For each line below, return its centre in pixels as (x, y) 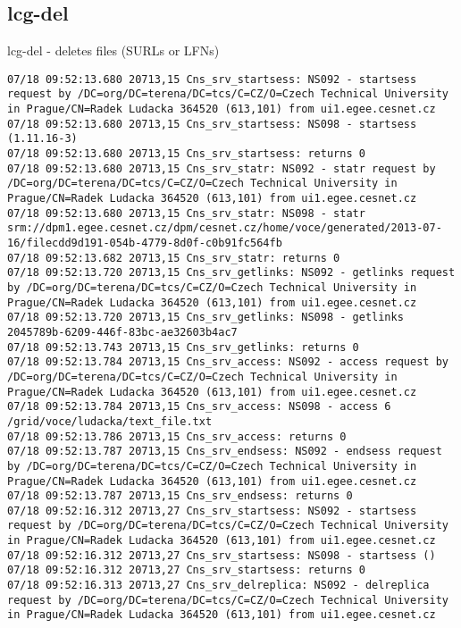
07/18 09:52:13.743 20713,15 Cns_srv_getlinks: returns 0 (183, 347)
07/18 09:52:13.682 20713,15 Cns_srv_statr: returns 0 (174, 258)
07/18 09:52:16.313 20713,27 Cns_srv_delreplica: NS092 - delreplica (218, 586)
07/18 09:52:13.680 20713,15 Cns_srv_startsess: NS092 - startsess (212, 79)
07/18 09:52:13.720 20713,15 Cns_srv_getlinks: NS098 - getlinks (205, 318)
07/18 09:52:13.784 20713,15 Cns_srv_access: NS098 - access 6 (199, 407)
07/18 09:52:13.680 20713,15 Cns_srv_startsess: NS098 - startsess (212, 124)
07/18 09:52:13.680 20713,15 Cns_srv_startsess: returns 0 (186, 154)
